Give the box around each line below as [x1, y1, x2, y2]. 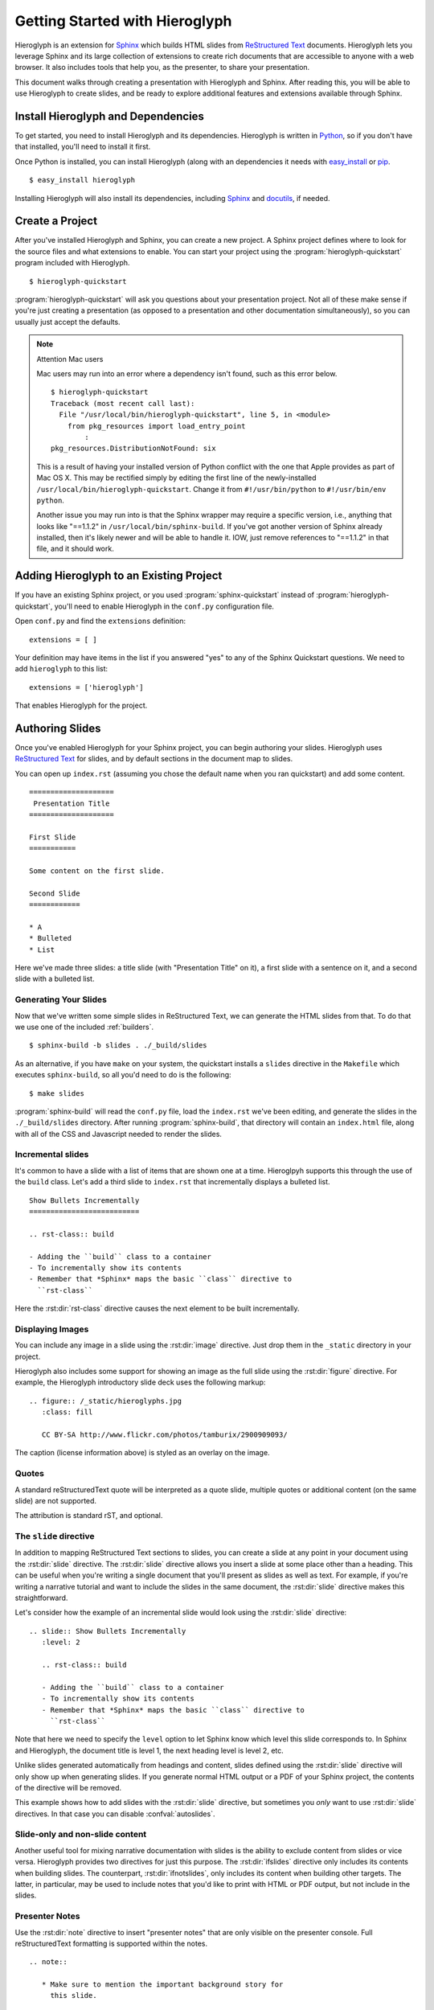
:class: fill [41, 1408, 93, 1417]
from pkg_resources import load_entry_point [67, 421, 246, 430]
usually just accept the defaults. [14, 317, 121, 326]
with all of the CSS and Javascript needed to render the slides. [14, 1129, 223, 1138]
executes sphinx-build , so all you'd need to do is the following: [14, 1070, 232, 1080]
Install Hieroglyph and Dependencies [14, 109, 205, 123]
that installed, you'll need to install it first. [14, 142, 151, 152]
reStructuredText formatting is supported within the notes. [14, 1938, 208, 1948]
